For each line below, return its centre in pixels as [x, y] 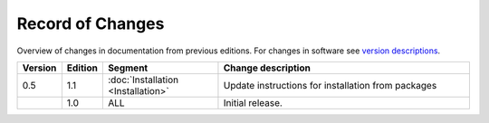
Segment [128, 68]
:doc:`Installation [143, 80]
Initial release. [253, 102]
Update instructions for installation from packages [330, 85]
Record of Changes [91, 24]
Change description [267, 68]
